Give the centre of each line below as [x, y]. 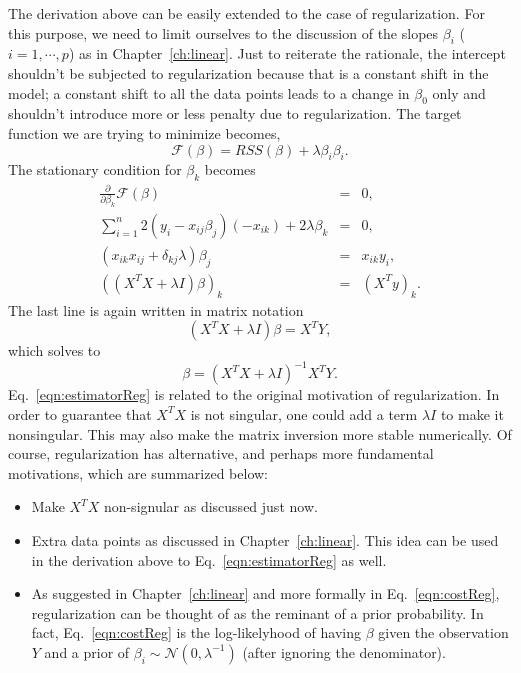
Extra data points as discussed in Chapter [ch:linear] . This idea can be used [265, 539]
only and [459, 92]
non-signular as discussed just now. [210, 506]
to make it [472, 413]
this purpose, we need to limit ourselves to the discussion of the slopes [223, 32]
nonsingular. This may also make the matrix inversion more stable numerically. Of [260, 433]
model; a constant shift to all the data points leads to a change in [209, 92]
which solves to [54, 350]
